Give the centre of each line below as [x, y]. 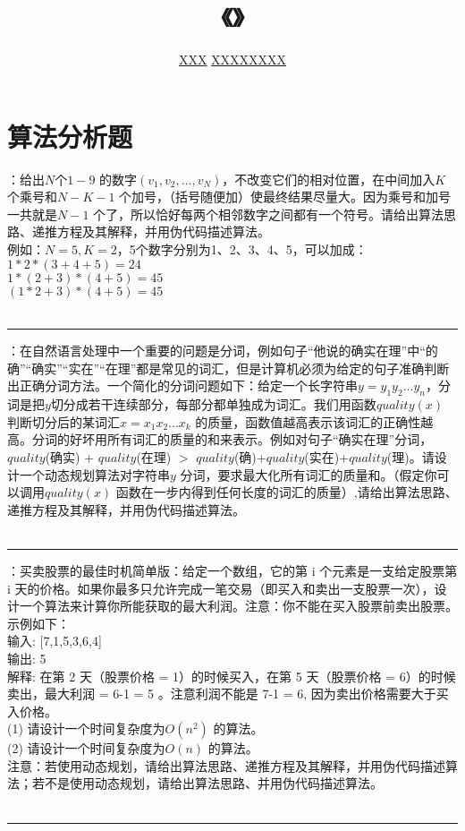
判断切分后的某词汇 [63, 421]
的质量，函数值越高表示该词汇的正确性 [308, 421]
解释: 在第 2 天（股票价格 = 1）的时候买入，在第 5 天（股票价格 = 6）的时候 [232, 676]
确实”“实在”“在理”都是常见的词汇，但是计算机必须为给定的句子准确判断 [241, 368]
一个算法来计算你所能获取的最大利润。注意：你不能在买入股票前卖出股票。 [238, 606]
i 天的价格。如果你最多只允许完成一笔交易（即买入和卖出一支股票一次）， [221, 588]
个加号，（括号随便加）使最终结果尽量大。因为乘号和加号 [285, 197]
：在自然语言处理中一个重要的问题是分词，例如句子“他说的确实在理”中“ [216, 351]
